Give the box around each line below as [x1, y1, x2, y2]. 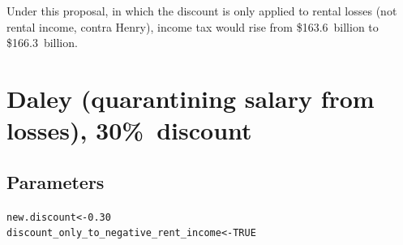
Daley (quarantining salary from [6, 81, 375, 114]
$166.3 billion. [6, 34, 78, 51]
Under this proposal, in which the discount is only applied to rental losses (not [6, 2, 397, 19]
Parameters [6, 169, 105, 194]
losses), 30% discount [6, 114, 252, 147]
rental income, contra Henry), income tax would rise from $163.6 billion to [6, 18, 379, 35]
